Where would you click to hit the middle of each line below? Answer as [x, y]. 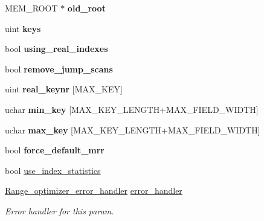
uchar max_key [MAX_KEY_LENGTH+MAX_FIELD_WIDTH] [133, 130]
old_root [86, 8]
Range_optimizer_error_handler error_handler [94, 191]
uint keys [23, 28]
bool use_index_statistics [53, 170]
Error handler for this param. [60, 210]
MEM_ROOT [31, 8]
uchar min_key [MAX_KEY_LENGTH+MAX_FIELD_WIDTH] [132, 109]
